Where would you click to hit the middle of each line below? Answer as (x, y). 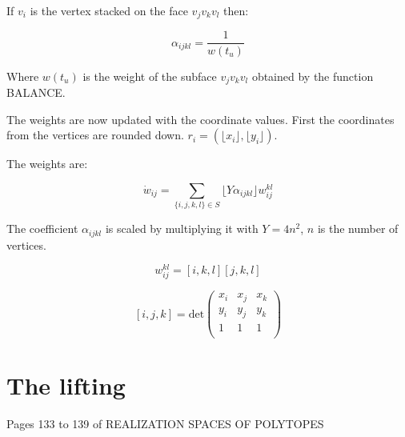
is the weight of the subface (150, 76)
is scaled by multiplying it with (182, 229)
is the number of (358, 229)
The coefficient (42, 229)
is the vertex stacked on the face (109, 10)
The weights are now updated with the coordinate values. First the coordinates (200, 119)
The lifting (66, 385)
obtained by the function (313, 76)
